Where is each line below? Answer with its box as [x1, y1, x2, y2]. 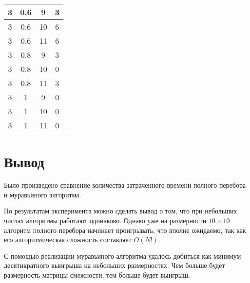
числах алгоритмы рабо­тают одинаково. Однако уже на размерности [4, 215, 207, 225]
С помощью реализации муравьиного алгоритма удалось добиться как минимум [4, 250, 241, 261]
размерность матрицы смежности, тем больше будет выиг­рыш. [4, 269, 190, 280]
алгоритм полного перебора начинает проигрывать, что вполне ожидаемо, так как [4, 225, 246, 235]
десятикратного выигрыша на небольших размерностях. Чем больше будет [4, 260, 225, 270]
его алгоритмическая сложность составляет [4, 234, 132, 245]
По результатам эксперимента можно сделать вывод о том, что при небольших [4, 206, 237, 216]
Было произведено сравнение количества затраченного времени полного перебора [4, 180, 246, 190]
